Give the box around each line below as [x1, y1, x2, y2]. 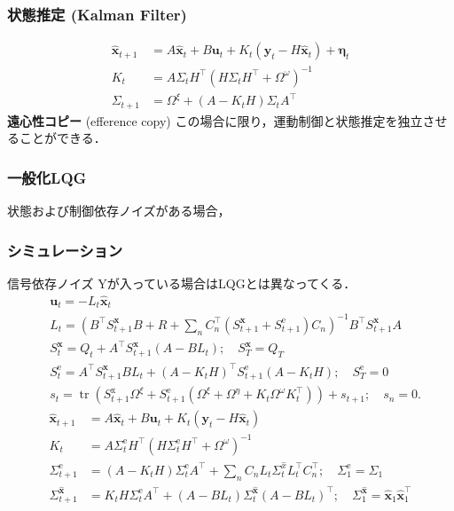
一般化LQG [7, 166, 87, 188]
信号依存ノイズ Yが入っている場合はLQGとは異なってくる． [7, 273, 356, 292]
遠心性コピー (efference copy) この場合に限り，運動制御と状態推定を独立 [7, 111, 423, 130]
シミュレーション [7, 239, 123, 261]
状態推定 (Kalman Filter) [7, 3, 187, 25]
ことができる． [19, 129, 106, 147]
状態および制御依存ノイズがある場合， [7, 201, 231, 220]
